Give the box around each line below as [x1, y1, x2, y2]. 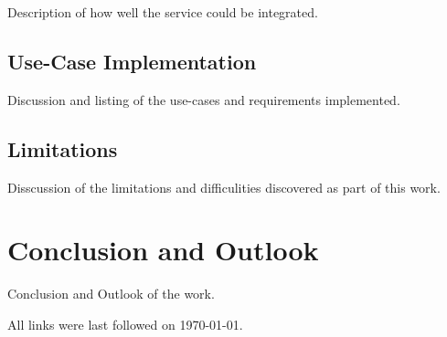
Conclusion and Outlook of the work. [7, 284, 215, 303]
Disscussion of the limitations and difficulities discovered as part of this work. [7, 177, 441, 196]
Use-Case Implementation [7, 47, 257, 75]
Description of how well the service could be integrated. [7, 3, 318, 21]
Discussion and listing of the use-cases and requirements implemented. [7, 90, 400, 109]
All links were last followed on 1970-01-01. [7, 314, 243, 333]
